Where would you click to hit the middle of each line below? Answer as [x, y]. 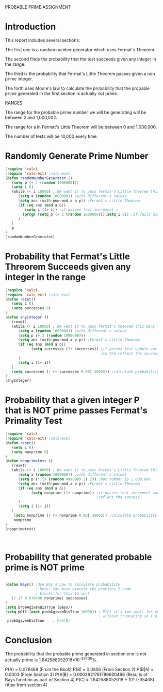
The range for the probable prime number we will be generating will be [76, 112]
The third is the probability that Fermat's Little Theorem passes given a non [80, 74]
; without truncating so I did [130, 616]
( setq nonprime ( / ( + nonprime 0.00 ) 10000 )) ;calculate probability [86, 515]
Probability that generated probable [79, 557]
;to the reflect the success [130, 354]
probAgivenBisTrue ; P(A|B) [39, 621]
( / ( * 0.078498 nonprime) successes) [50, 598]
